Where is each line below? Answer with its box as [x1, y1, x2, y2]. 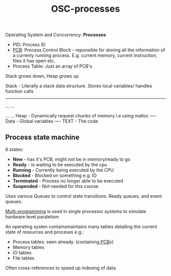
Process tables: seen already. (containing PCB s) [12, 239, 114, 244]
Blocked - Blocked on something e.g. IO [12, 172, 97, 178]
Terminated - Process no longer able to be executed [12, 178, 124, 183]
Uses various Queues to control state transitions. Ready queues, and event [5, 193, 162, 199]
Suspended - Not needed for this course [12, 183, 99, 189]
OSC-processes [50, 3, 121, 15]
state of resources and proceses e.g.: [5, 229, 84, 235]
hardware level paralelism [5, 214, 60, 220]
